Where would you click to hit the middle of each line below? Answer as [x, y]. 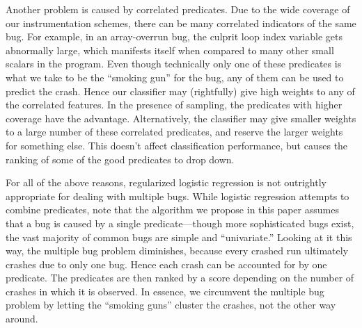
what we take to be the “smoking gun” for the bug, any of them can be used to [175, 77]
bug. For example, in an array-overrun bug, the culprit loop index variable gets [174, 36]
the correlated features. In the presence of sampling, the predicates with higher [174, 105]
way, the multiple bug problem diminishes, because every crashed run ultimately [177, 251]
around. [22, 319]
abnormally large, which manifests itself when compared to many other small [170, 50]
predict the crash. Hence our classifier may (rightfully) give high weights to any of [180, 91]
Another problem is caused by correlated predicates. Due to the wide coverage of [178, 9]
